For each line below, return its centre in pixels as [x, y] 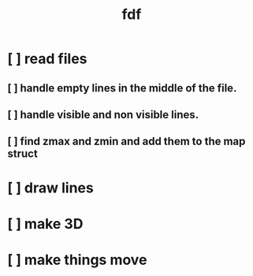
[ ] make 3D [45, 224]
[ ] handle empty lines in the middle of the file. [122, 88]
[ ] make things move [77, 260]
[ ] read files [47, 59]
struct [23, 154]
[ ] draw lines [50, 188]
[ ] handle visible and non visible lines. [103, 115]
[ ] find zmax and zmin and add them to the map [126, 142]
